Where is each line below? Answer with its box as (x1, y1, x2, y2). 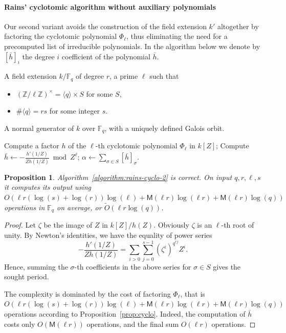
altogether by (217, 20, 259, 31)
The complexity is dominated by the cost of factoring (4, 288, 171, 299)
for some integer (49, 105, 100, 116)
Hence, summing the (4, 261, 68, 272)
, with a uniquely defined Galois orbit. (104, 123, 225, 134)
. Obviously (153, 219, 189, 230)
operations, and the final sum (86, 318, 179, 329)
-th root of (221, 219, 254, 230)
